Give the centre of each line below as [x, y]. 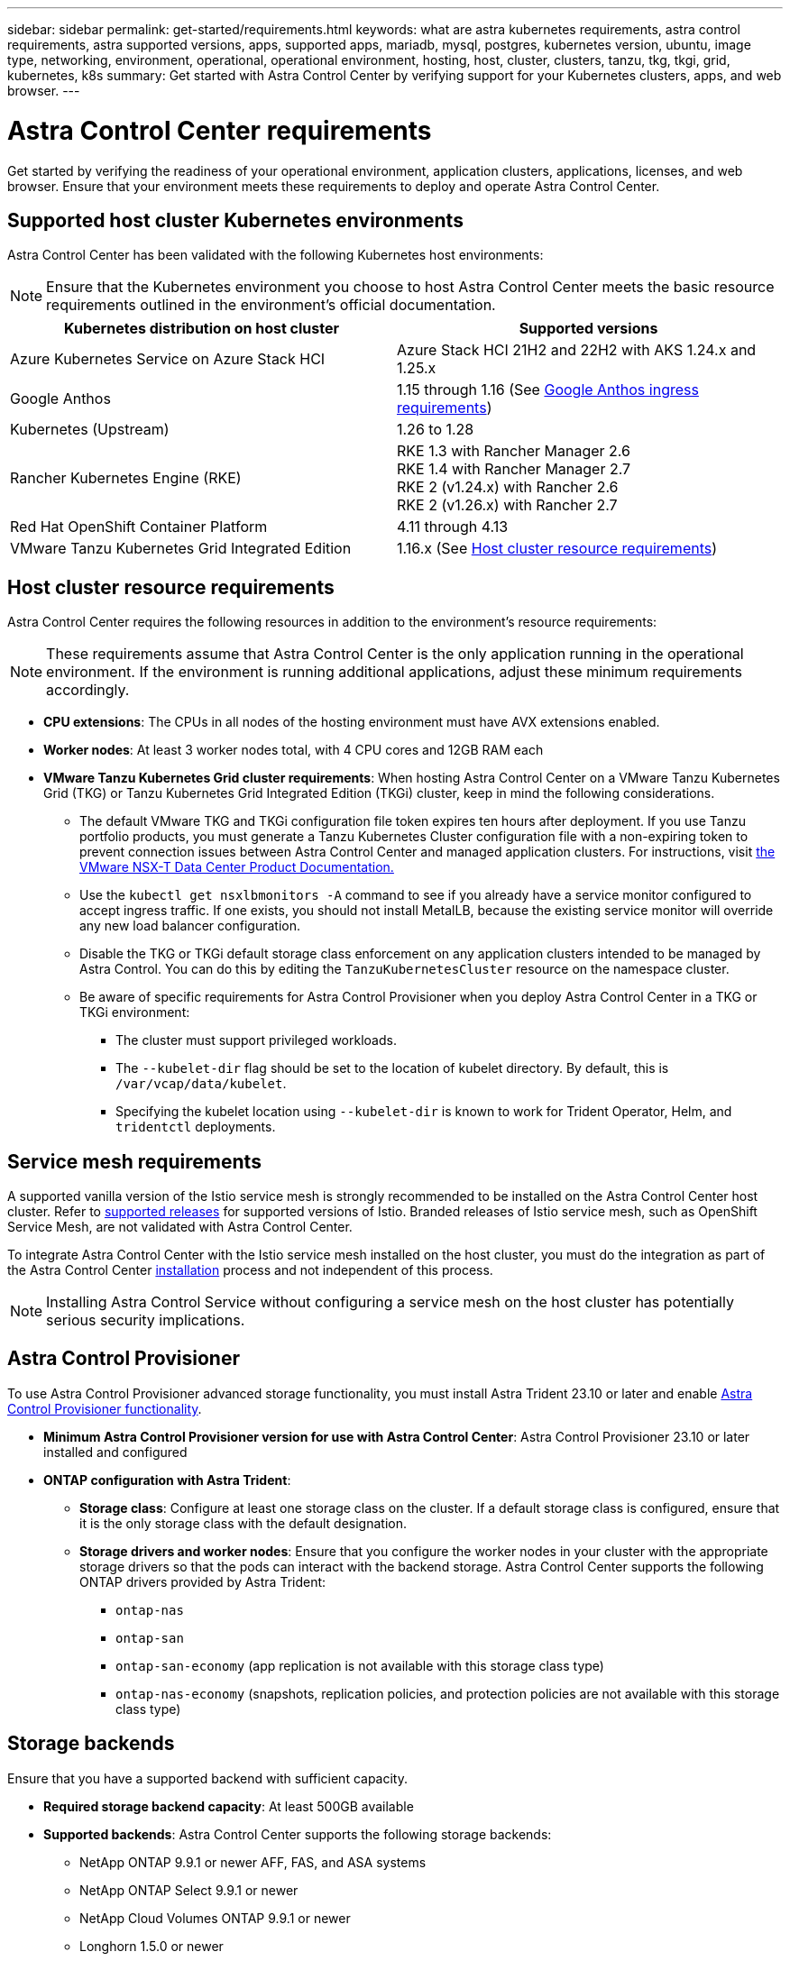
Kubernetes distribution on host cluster [202, 329]
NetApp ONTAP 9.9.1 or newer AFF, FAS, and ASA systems [253, 1862]
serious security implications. [146, 1320]
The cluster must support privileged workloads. [256, 1040]
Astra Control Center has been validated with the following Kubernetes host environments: [276, 255]
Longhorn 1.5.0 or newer [152, 1946]
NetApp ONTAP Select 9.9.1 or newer [189, 1890]
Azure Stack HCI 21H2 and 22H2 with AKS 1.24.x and [577, 350]
